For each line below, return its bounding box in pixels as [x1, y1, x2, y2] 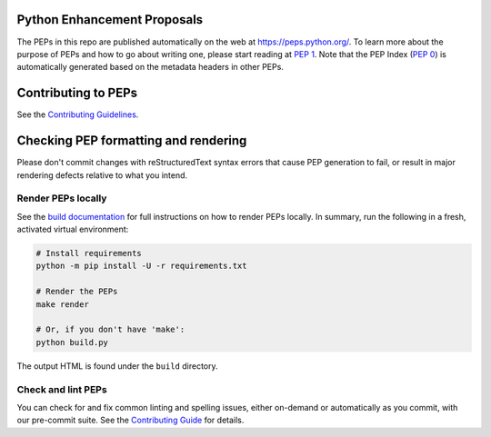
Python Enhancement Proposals [16, 12, 204, 27]
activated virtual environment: [16, 223, 129, 235]
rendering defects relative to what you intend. [16, 169, 188, 181]
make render [35, 299, 90, 309]
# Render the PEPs [35, 286, 118, 297]
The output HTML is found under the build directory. [16, 360, 218, 372]
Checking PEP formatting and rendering [16, 133, 247, 149]
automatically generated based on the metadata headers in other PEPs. [16, 62, 284, 73]
